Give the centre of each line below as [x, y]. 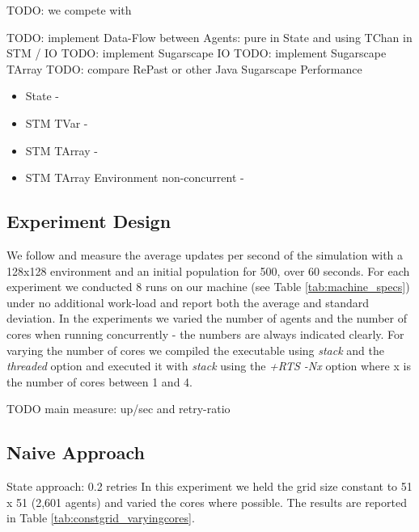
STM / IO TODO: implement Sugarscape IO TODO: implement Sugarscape [197, 53]
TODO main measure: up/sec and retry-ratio [119, 409]
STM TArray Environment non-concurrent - [135, 177]
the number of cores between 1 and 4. [99, 381]
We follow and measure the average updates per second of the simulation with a [205, 254]
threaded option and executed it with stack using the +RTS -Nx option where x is [209, 366]
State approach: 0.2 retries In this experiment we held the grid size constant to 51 [209, 486]
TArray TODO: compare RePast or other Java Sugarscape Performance [184, 68]
